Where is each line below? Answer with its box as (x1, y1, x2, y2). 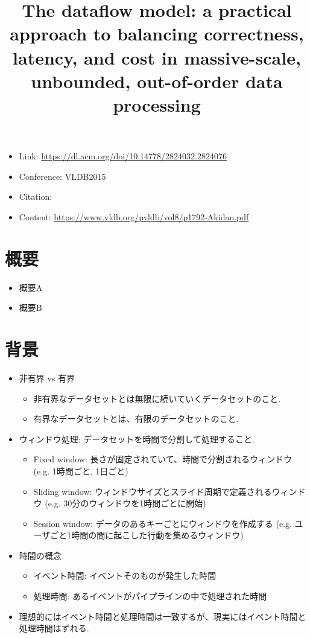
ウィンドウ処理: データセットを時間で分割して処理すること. (19, 432, 255, 445)
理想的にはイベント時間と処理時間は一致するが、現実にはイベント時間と (19, 610, 306, 622)
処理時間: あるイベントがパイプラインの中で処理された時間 (33, 590, 267, 602)
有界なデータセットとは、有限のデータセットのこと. (33, 412, 239, 425)
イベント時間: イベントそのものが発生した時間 (33, 569, 217, 582)
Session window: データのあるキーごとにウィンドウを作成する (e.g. (33, 517, 292, 529)
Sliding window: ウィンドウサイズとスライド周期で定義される (33, 485, 272, 497)
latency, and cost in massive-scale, (13, 45, 301, 69)
